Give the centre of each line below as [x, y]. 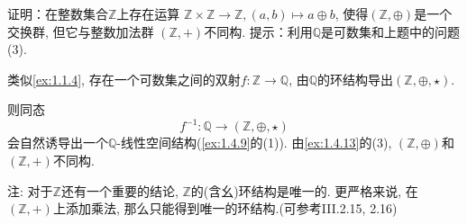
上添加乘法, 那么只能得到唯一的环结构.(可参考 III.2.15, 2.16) [225, 208]
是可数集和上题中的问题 [391, 31]
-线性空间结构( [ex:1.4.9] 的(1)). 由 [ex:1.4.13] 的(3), [254, 143]
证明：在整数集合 [58, 13]
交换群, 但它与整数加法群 [81, 31]
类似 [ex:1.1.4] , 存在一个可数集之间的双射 [124, 79]
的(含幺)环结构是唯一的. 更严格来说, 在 [304, 190]
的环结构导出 [356, 79]
